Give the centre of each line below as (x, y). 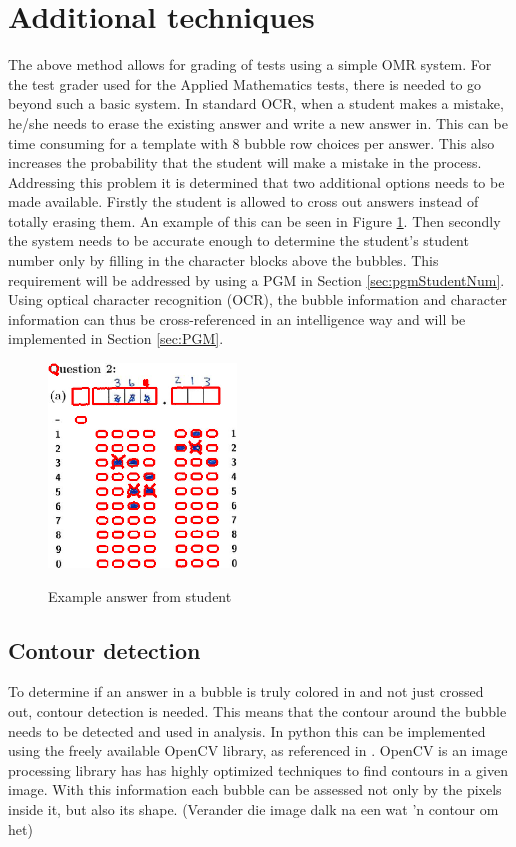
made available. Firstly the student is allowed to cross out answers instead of (243, 201)
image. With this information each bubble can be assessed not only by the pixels (255, 789)
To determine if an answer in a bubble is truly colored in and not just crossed (246, 691)
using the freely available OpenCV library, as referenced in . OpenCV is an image (258, 750)
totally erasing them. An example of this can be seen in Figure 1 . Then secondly (254, 220)
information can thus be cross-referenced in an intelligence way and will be (237, 318)
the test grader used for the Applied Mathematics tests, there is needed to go (245, 83)
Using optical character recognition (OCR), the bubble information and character (258, 299)
